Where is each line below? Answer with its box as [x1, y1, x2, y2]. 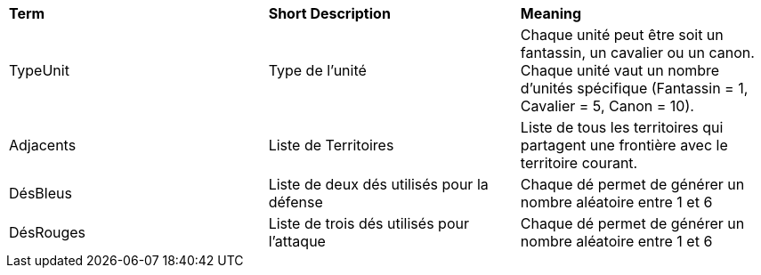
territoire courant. [520, 154, 638, 172]
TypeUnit [9, 61, 69, 79]
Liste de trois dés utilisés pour [268, 214, 469, 232]
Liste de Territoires [268, 136, 394, 154]
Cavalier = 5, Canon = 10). [520, 97, 694, 115]
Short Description [268, 4, 391, 22]
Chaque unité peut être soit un [520, 26, 724, 44]
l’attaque [268, 232, 326, 250]
